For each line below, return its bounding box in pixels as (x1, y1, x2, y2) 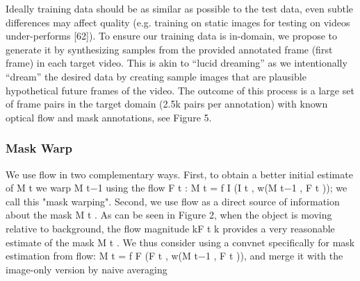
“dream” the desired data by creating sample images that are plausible (6, 69, 306, 83)
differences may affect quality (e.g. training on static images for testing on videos (6, 15, 350, 29)
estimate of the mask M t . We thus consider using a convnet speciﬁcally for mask (6, 235, 355, 249)
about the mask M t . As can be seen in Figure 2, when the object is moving (6, 207, 332, 222)
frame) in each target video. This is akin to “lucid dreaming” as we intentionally (6, 56, 347, 70)
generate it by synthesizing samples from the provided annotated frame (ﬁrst (6, 42, 333, 56)
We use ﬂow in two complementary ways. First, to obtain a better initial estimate (6, 167, 353, 181)
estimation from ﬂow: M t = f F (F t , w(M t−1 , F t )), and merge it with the (6, 248, 343, 263)
